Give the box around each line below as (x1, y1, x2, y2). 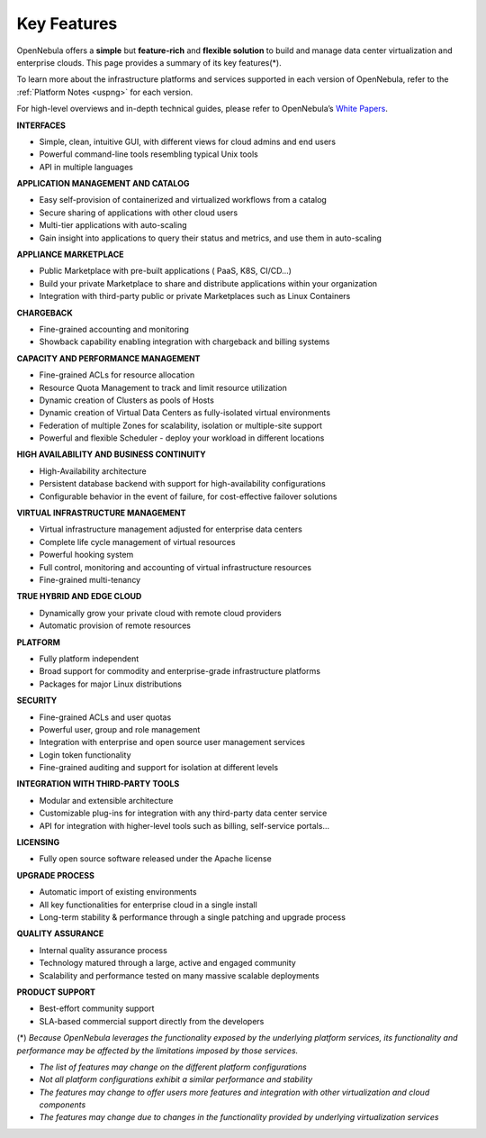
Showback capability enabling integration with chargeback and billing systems (39, 336, 330, 347)
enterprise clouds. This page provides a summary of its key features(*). (16, 57, 283, 68)
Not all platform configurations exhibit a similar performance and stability (39, 1074, 313, 1085)
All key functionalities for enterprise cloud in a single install (39, 899, 258, 910)
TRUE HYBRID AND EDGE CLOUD (16, 591, 142, 602)
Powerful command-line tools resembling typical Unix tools (39, 149, 258, 159)
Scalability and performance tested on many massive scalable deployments (39, 970, 319, 981)
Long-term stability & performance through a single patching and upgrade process (39, 911, 346, 923)
